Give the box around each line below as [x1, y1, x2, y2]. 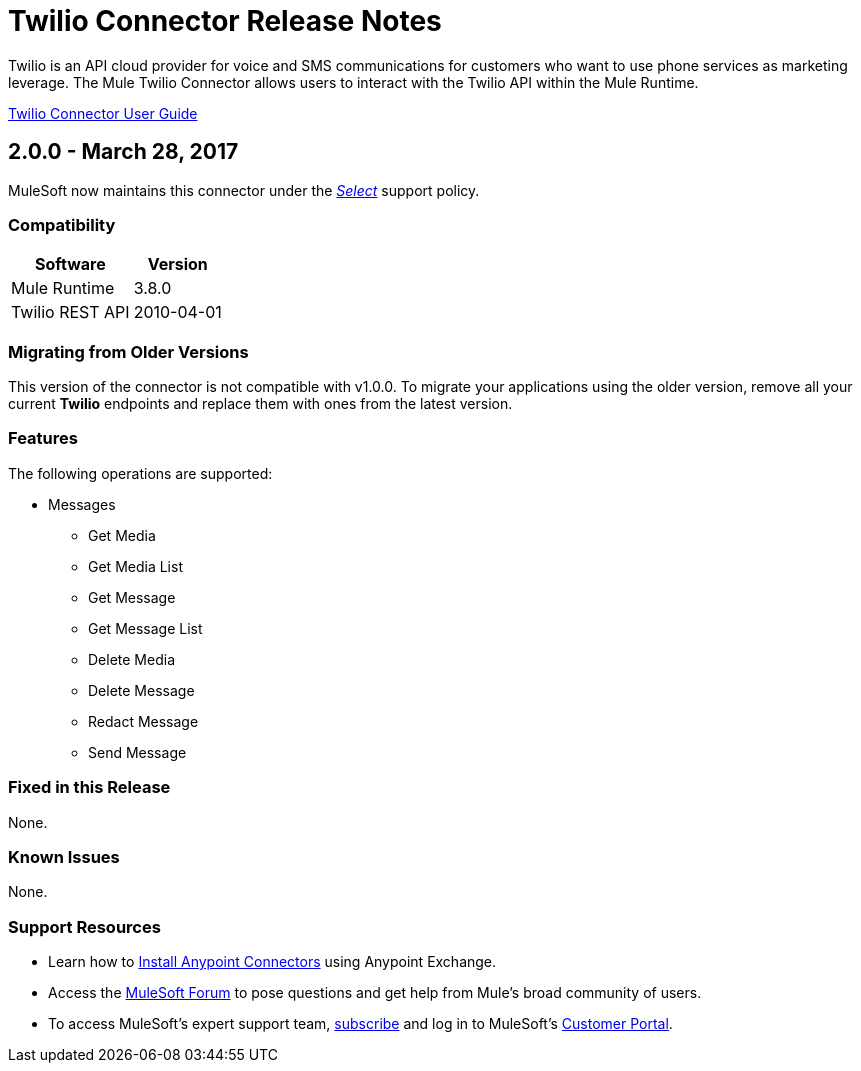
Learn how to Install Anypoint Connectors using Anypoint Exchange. [48, 953, 497, 971]
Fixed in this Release [8, 777, 171, 798]
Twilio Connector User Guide [8, 104, 198, 122]
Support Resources [8, 916, 161, 937]
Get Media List [88, 557, 183, 575]
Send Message [88, 743, 187, 761]
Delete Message [88, 681, 195, 699]
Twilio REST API [11, 302, 130, 323]
